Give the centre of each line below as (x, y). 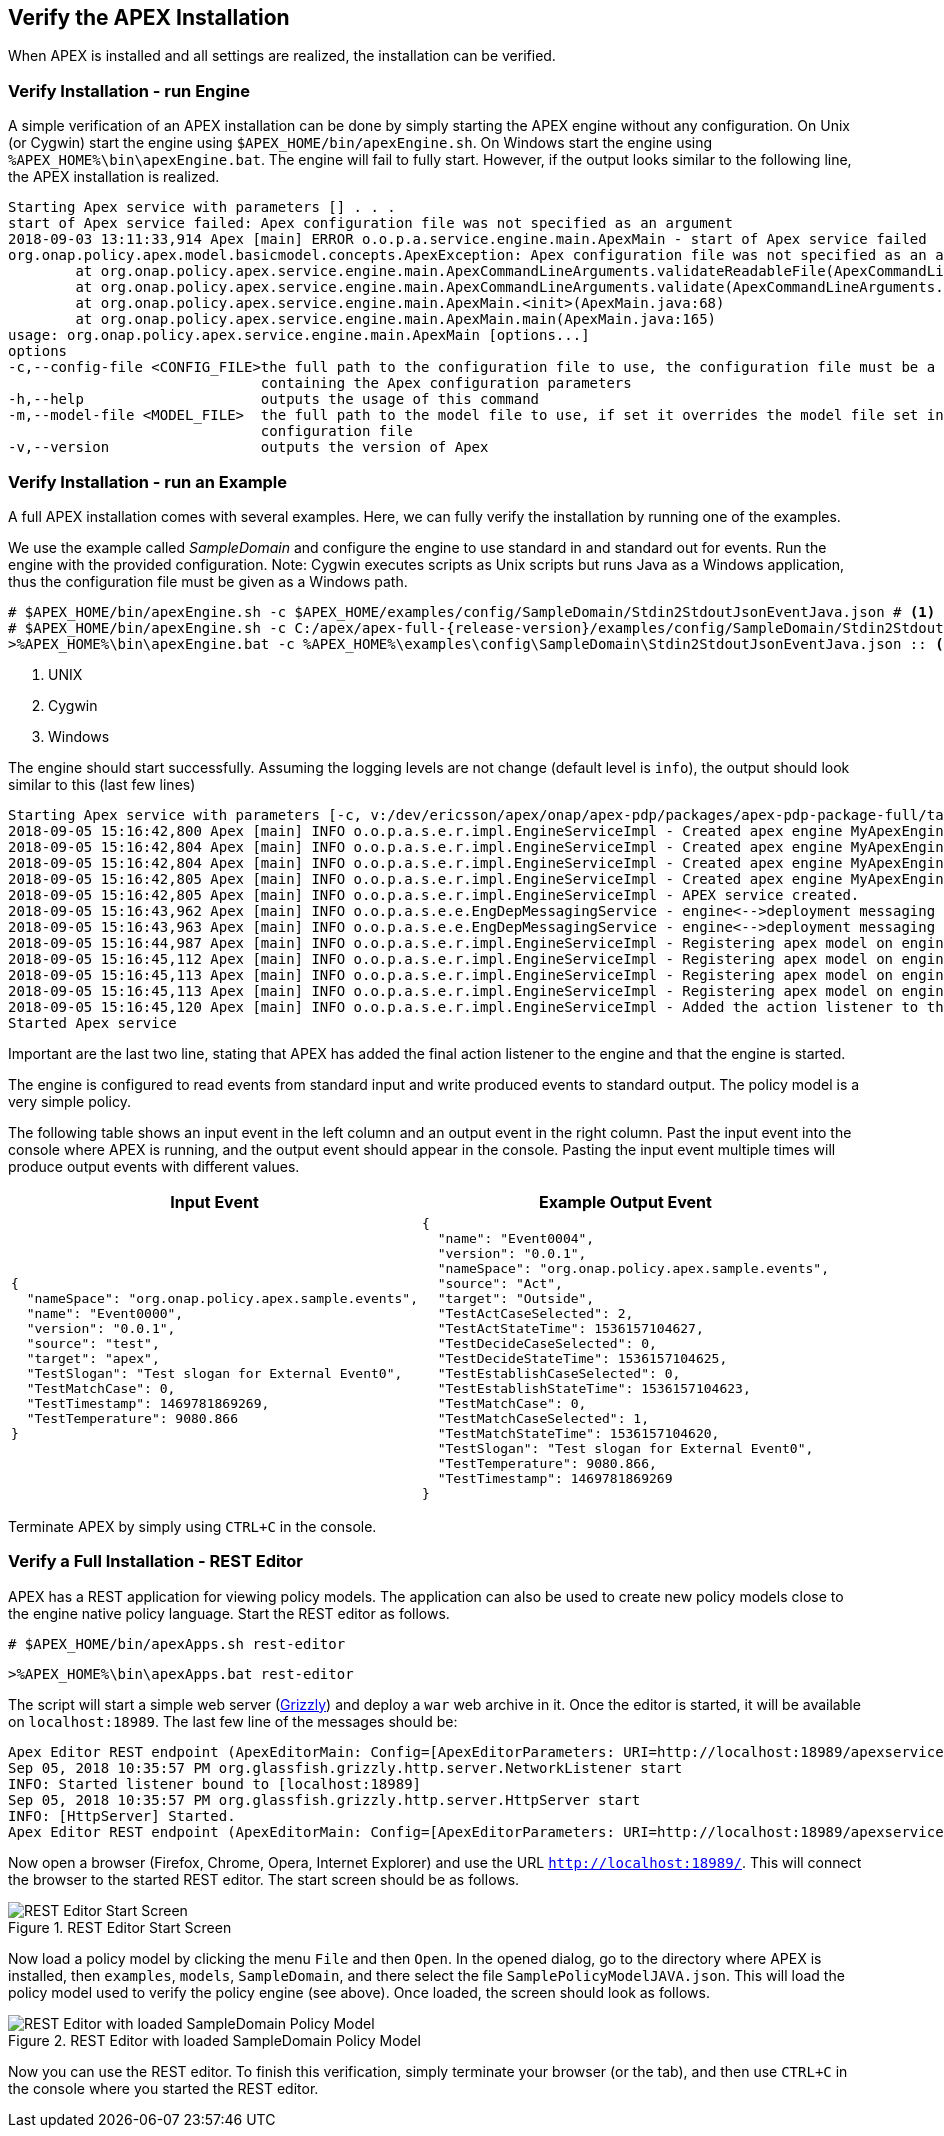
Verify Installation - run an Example (148, 481)
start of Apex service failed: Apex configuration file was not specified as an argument (370, 223)
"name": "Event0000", (105, 1313)
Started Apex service (92, 1022)
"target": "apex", (93, 1358)
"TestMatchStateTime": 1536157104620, (578, 1433)
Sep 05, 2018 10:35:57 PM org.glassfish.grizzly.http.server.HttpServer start (324, 1799)
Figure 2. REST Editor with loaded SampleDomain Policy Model (214, 2040)
